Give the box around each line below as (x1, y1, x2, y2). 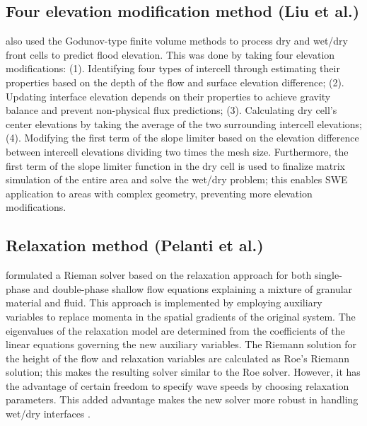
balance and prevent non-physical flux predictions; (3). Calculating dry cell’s (6, 103, 337, 117)
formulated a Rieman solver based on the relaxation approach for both (6, 267, 312, 282)
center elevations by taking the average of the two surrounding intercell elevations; (6, 116, 363, 131)
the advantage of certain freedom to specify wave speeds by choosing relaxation (6, 378, 349, 393)
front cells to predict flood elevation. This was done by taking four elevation (6, 47, 335, 62)
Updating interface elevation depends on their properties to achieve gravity (6, 88, 331, 103)
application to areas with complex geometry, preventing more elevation (6, 185, 313, 200)
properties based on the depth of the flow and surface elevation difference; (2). (6, 74, 344, 89)
